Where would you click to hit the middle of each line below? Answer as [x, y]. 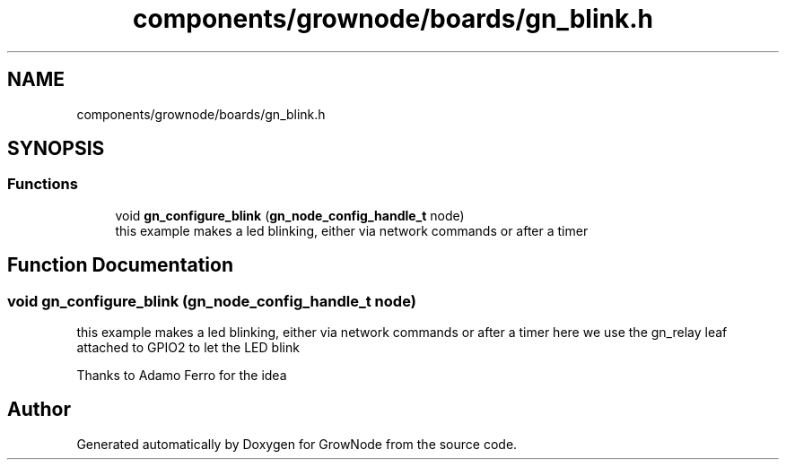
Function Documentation [120, 265]
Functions [43, 184]
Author [39, 410]
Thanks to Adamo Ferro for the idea [182, 376]
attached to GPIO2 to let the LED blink [188, 348]
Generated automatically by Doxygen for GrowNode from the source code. [297, 444]
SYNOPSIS [56, 149]
